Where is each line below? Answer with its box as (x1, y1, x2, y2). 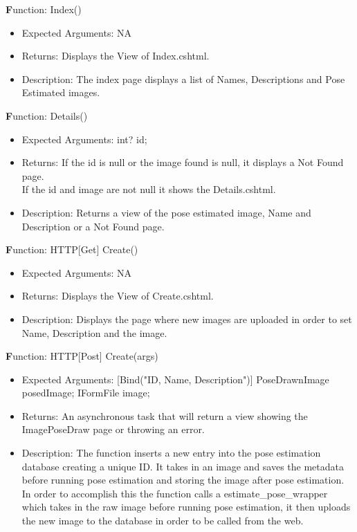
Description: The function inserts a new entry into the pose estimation (21, 446, 321, 460)
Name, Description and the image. (21, 325, 167, 340)
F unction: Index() (6, 2, 82, 16)
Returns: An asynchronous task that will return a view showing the (21, 408, 308, 423)
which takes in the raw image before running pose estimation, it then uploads (21, 499, 351, 514)
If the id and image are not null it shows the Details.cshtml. (21, 182, 276, 196)
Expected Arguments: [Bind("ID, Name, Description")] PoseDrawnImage (21, 372, 329, 386)
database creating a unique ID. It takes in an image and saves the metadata (21, 459, 345, 473)
